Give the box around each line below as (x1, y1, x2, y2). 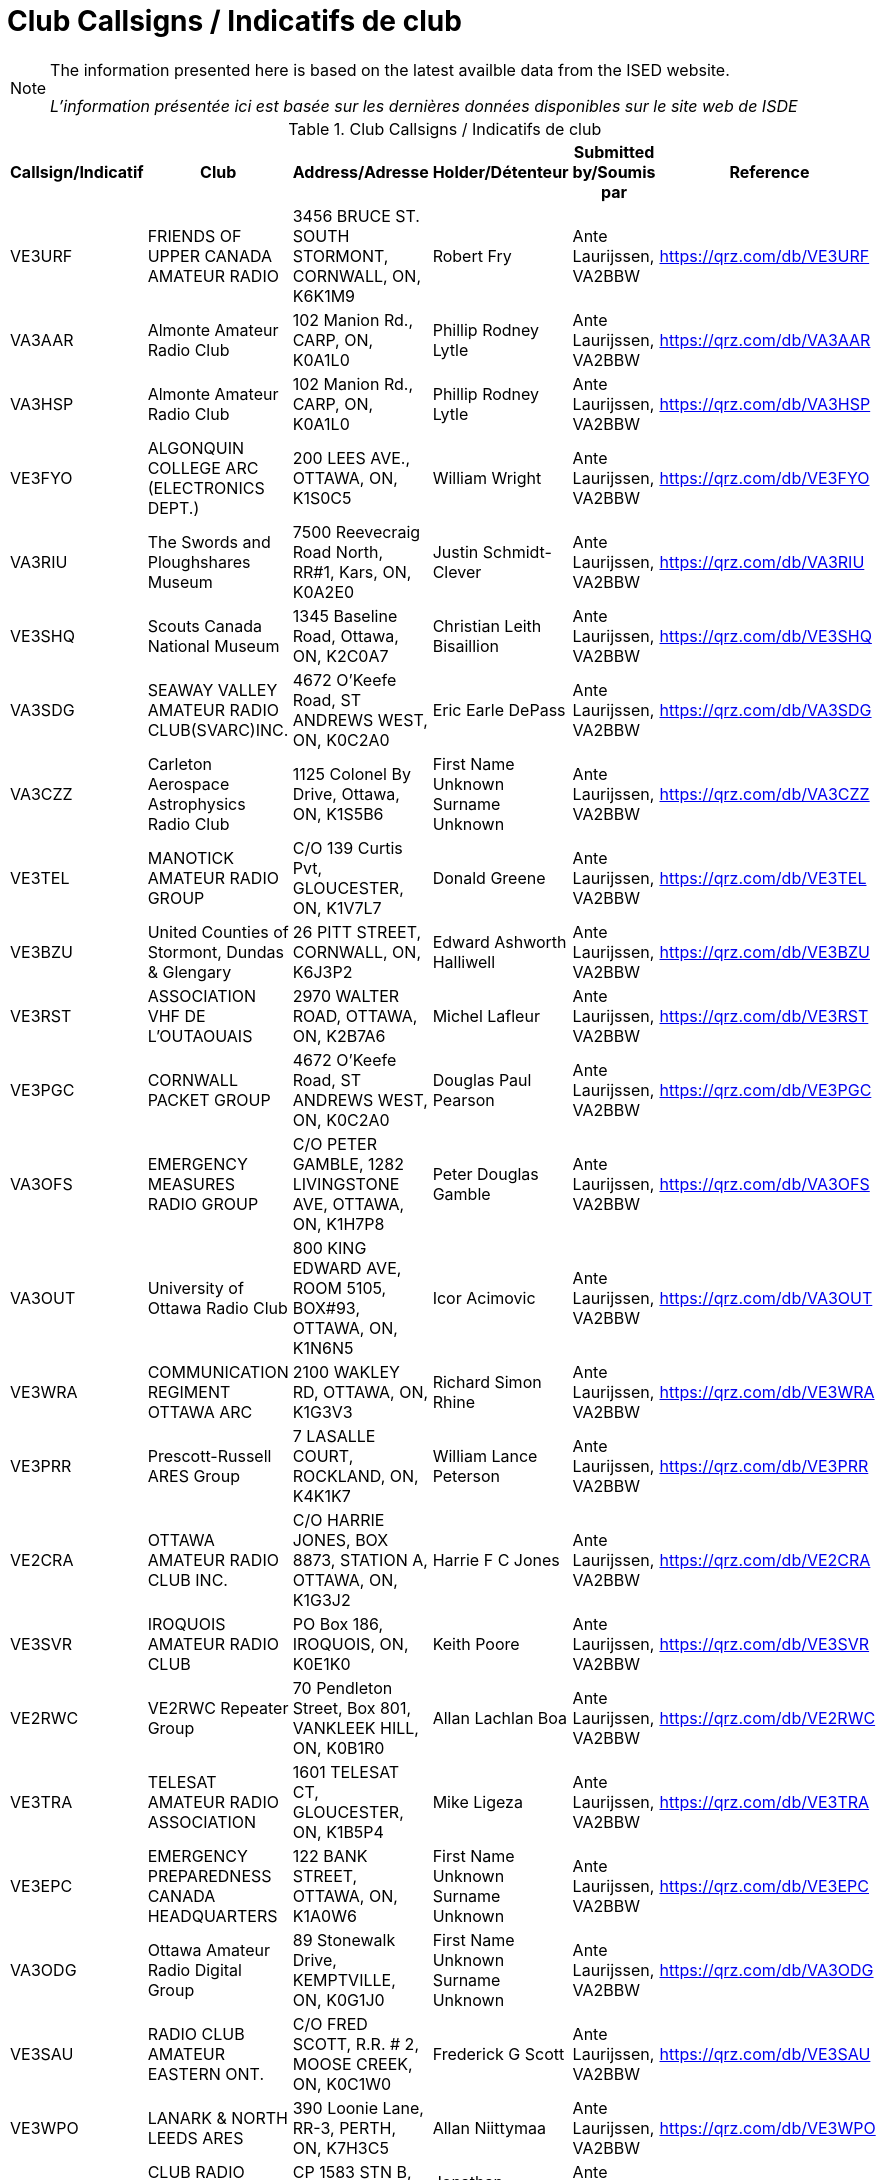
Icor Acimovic (432, 1287, 536, 1308)
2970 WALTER (292, 985, 400, 1006)
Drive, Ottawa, (292, 783, 400, 804)
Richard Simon (432, 1371, 542, 1392)
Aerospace (147, 773, 230, 794)
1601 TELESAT (292, 1761, 400, 1782)
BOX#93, (292, 1297, 360, 1318)
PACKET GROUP (147, 1089, 271, 1110)
